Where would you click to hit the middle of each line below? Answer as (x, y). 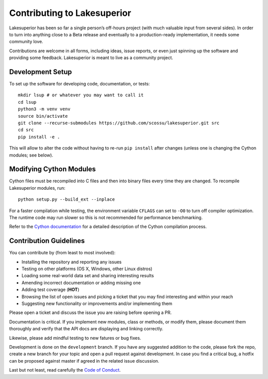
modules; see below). (31, 155)
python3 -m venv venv (44, 109)
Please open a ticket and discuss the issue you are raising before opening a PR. (91, 312)
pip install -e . (39, 137)
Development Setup (40, 72)
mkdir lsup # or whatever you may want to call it (81, 95)
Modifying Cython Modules (53, 169)
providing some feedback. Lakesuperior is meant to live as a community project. (91, 58)
